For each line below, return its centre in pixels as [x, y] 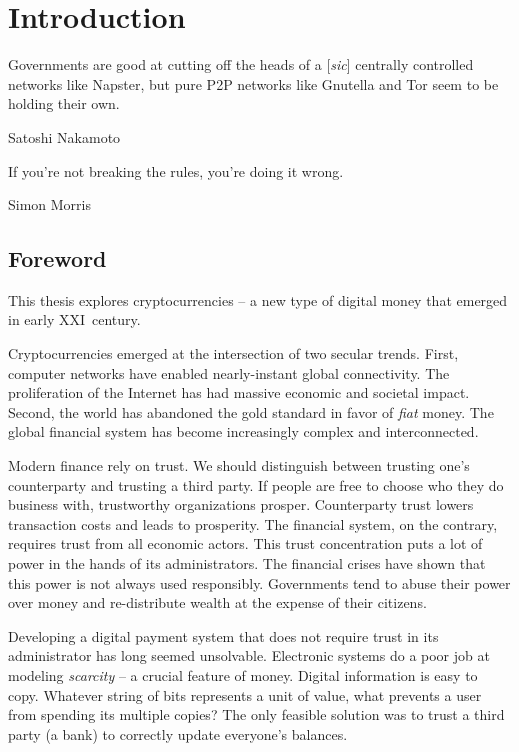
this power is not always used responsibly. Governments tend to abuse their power [259, 582]
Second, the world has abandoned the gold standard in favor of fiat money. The [251, 411]
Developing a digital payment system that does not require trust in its [223, 635]
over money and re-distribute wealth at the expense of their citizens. [217, 602]
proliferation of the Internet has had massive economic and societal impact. [239, 392]
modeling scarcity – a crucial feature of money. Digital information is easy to [243, 674]
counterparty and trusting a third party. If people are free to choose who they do [256, 484]
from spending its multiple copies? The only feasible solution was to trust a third [256, 714]
